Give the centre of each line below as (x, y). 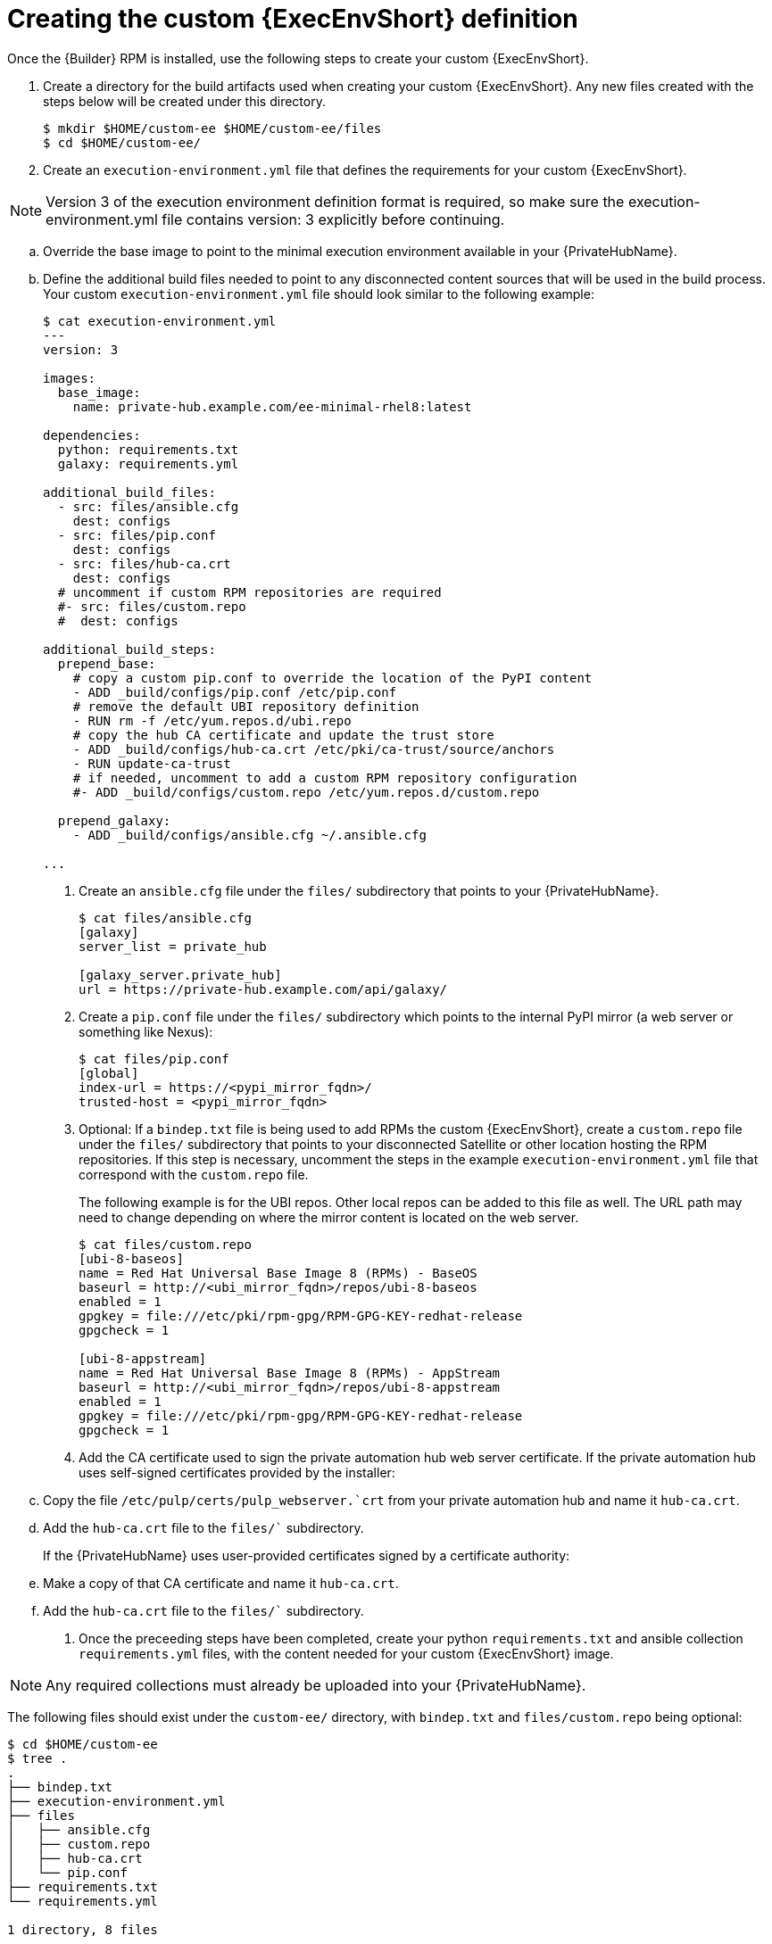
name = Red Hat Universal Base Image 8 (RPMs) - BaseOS (278, 1273)
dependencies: (92, 435)
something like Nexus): (146, 1031)
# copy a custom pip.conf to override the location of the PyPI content (332, 678)
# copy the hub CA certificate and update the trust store (283, 735)
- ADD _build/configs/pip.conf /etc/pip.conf (235, 692)
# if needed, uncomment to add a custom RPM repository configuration (325, 778)
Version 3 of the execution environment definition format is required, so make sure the (335, 201)
